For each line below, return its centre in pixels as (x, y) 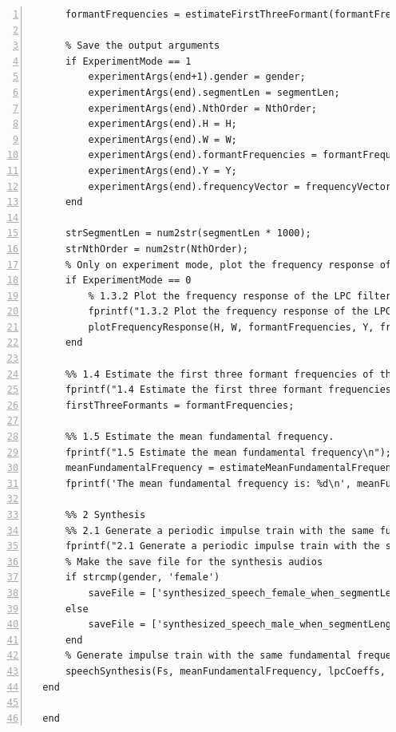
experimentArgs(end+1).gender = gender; (197, 77)
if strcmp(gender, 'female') (143, 578)
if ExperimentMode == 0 (128, 281)
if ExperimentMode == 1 (128, 61)
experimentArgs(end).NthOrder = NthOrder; (202, 108)
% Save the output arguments (143, 46)
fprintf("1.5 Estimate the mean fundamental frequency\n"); (228, 452)
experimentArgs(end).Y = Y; (162, 170)
